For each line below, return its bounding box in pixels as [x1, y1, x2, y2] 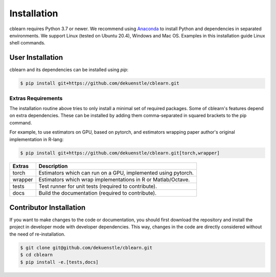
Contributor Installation [9, 203, 86, 212]
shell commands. [9, 40, 45, 46]
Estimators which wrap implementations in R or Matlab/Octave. [38, 176, 190, 183]
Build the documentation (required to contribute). [38, 189, 157, 197]
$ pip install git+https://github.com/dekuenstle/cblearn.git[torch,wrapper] [20, 150, 220, 156]
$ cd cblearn [20, 252, 53, 258]
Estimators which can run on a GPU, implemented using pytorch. [38, 169, 194, 177]
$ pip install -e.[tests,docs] [20, 259, 99, 265]
